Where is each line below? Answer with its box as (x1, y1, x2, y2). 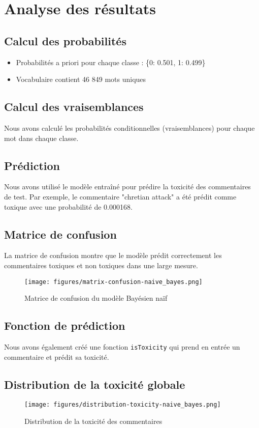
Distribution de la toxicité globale (4, 376, 185, 392)
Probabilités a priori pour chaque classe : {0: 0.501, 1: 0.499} (16, 56, 206, 67)
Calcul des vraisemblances (4, 99, 144, 115)
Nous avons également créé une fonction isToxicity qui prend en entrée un (4, 341, 240, 352)
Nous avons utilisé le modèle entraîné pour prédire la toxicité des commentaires (4, 181, 251, 192)
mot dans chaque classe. (4, 132, 79, 143)
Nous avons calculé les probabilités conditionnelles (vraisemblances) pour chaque (4, 122, 255, 133)
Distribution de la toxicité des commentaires (24, 416, 163, 426)
